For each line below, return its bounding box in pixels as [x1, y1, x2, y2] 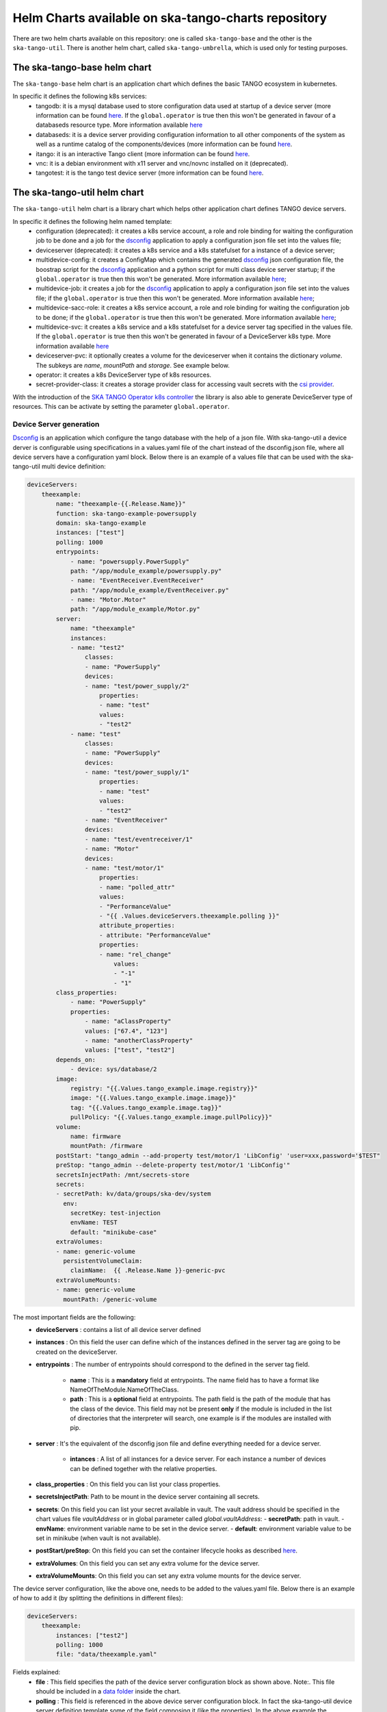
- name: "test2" [70, 644, 125, 652]
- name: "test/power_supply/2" [84, 682, 189, 690]
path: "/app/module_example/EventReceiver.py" [70, 586, 229, 594]
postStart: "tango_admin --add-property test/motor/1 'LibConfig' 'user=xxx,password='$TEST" [55, 1151, 381, 1159]
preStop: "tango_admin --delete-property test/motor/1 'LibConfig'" [55, 1161, 291, 1169]
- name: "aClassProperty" [84, 1018, 172, 1025]
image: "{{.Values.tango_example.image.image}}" [70, 1094, 237, 1102]
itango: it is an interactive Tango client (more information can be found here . [36, 149, 250, 158]
